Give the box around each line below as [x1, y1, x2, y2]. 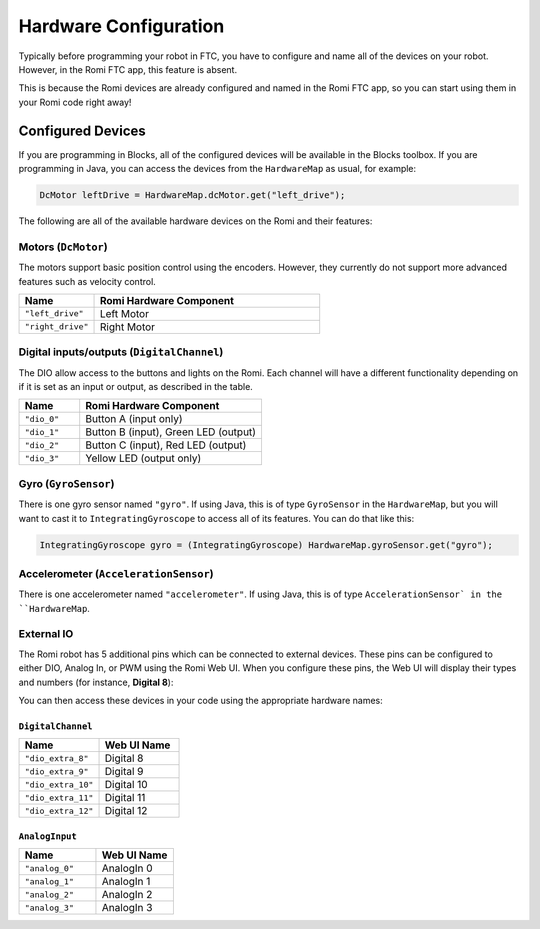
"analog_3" [24, 902, 75, 913]
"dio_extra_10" [24, 779, 94, 790]
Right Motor [99, 320, 155, 334]
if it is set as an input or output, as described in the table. [18, 381, 254, 393]
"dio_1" [24, 426, 60, 437]
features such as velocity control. [18, 275, 157, 287]
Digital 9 [104, 765, 144, 779]
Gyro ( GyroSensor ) [18, 476, 115, 490]
